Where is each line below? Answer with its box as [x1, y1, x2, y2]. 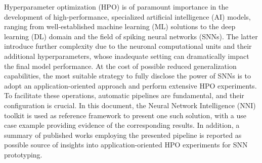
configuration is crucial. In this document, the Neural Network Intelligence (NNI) [4, 100, 256, 110]
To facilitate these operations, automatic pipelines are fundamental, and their [4, 90, 244, 101]
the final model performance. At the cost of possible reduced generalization [4, 60, 237, 71]
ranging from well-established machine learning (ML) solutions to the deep [4, 21, 236, 32]
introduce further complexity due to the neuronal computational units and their [4, 41, 252, 51]
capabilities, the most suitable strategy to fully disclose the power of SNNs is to [4, 70, 251, 81]
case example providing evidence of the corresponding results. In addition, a [4, 120, 240, 130]
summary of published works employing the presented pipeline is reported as [4, 129, 242, 140]
